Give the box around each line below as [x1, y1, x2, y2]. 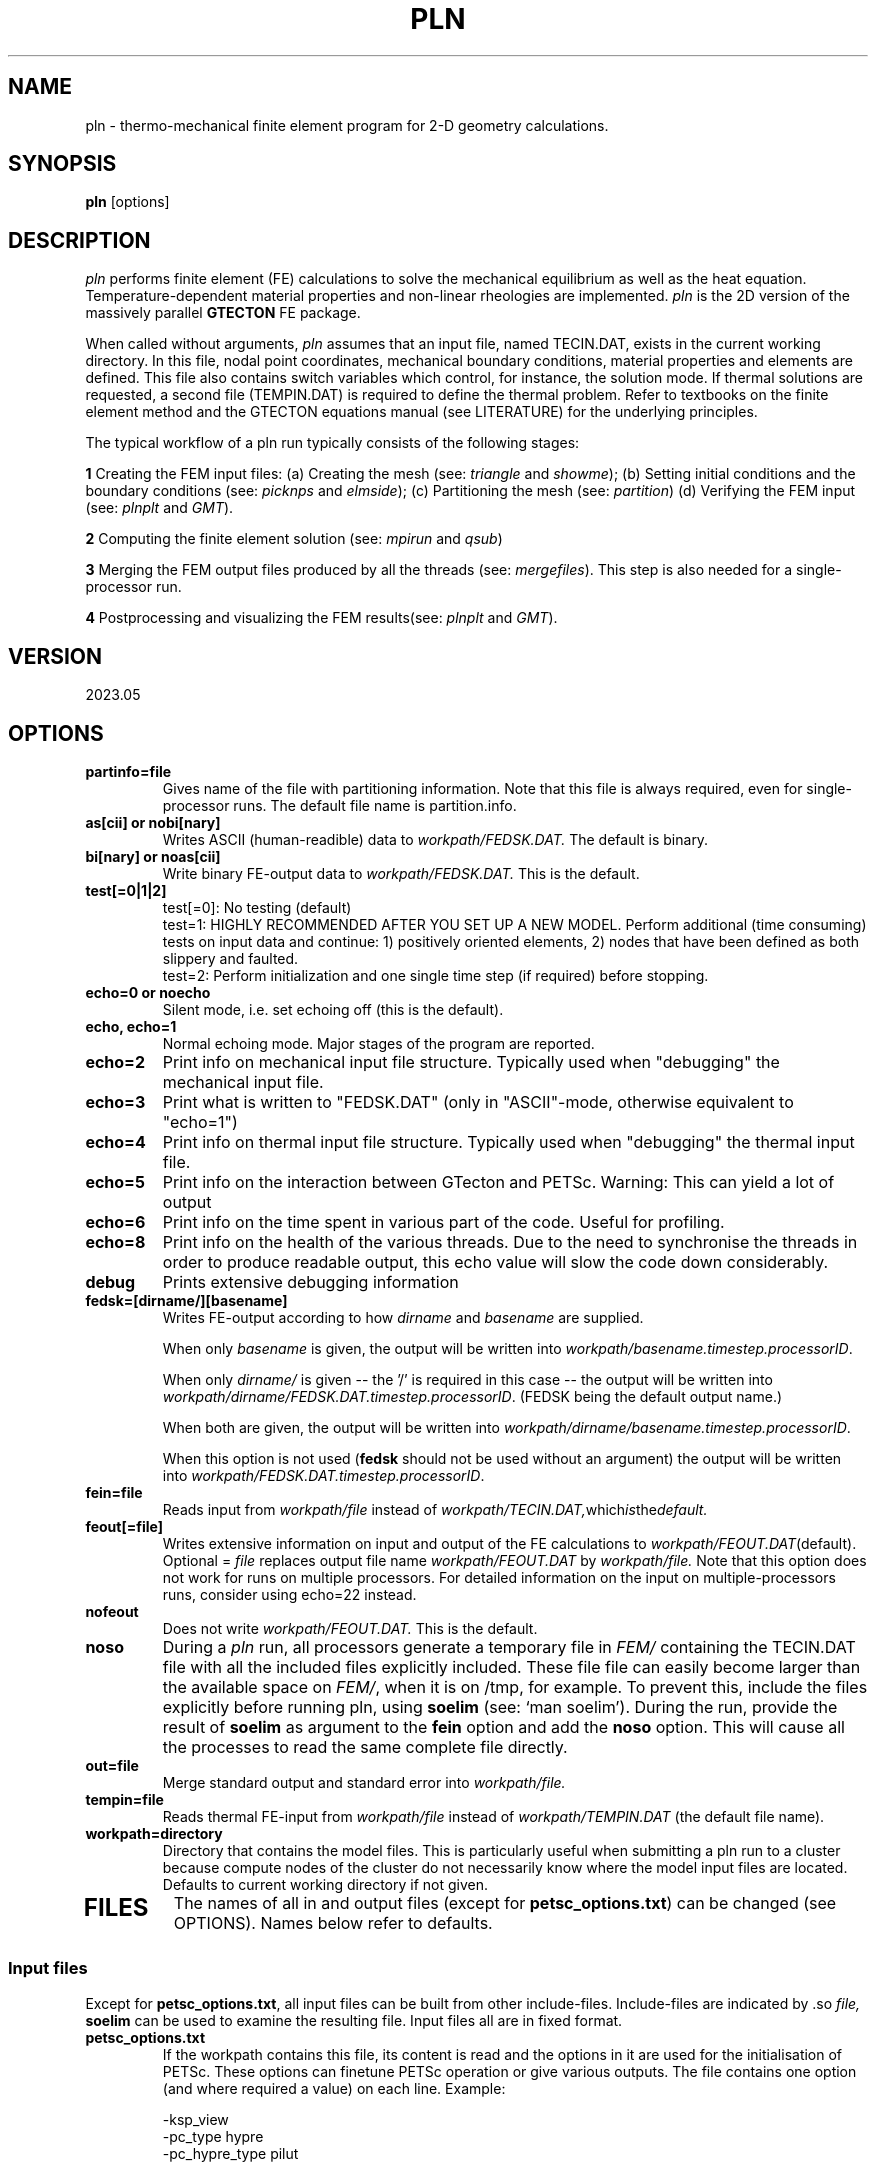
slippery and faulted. [162, 949, 299, 967]
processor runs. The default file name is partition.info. [162, 796, 517, 814]
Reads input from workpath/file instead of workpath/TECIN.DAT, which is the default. [162, 1500, 708, 1518]
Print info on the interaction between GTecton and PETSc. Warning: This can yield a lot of [162, 1171, 835, 1192]
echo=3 [85, 1091, 146, 1112]
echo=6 [85, 1211, 146, 1232]
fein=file [85, 1483, 143, 1501]
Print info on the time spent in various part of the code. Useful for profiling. [162, 1211, 725, 1232]
